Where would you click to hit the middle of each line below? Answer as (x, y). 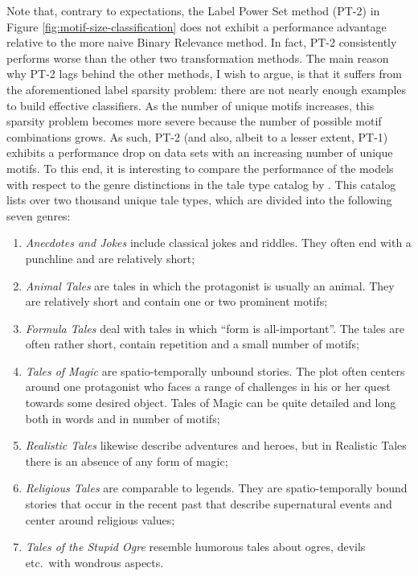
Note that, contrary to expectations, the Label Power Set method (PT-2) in (193, 10)
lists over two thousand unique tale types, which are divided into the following (199, 200)
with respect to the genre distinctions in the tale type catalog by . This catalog (201, 184)
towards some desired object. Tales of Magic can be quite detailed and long (211, 403)
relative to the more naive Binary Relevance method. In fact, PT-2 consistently (202, 42)
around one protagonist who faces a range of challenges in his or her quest (208, 387)
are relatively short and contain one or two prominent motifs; (176, 301)
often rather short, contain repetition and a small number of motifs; (192, 344)
